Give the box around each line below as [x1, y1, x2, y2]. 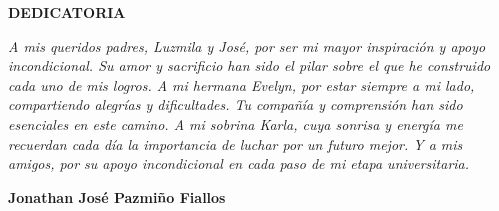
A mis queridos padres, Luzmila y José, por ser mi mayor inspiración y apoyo [8, 35, 486, 56]
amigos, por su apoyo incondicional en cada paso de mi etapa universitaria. [8, 153, 470, 174]
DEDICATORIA [8, 2, 126, 22]
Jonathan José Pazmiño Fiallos [8, 186, 226, 207]
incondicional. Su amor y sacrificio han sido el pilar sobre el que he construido [8, 55, 491, 76]
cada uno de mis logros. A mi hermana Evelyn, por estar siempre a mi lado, [8, 74, 475, 95]
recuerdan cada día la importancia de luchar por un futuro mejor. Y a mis [8, 133, 463, 154]
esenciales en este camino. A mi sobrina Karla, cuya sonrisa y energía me [8, 113, 463, 134]
